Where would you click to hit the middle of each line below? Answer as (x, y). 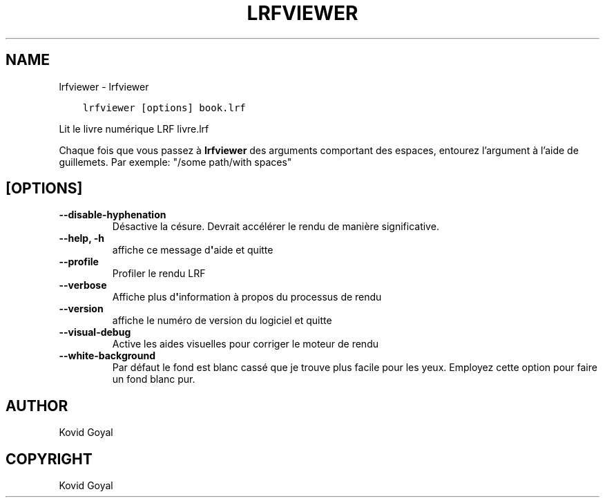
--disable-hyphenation (113, 215)
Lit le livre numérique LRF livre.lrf (134, 129)
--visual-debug (95, 332)
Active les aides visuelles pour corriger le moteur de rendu (245, 344)
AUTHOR (37, 406)
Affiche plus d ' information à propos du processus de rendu (247, 297)
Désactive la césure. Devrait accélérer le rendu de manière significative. (276, 227)
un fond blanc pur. (154, 379)
